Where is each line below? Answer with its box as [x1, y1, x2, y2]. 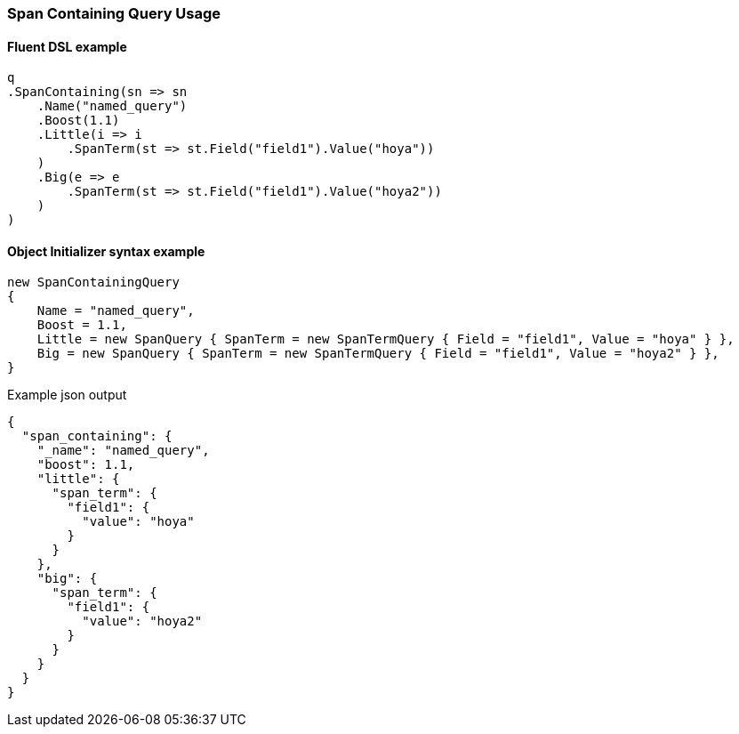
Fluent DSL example [7, 38, 127, 54]
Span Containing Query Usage [7, 4, 221, 22]
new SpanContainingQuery [7, 275, 180, 290]
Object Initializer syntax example [7, 243, 205, 259]
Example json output [7, 387, 127, 403]
